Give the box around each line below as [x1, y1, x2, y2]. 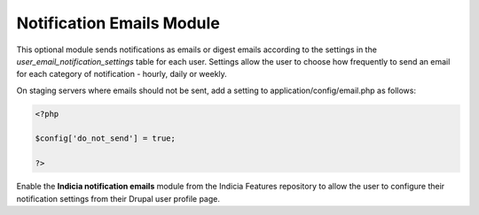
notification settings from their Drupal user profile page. [16, 193, 221, 203]
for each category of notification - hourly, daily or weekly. [16, 69, 228, 80]
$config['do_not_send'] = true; [35, 134, 177, 143]
